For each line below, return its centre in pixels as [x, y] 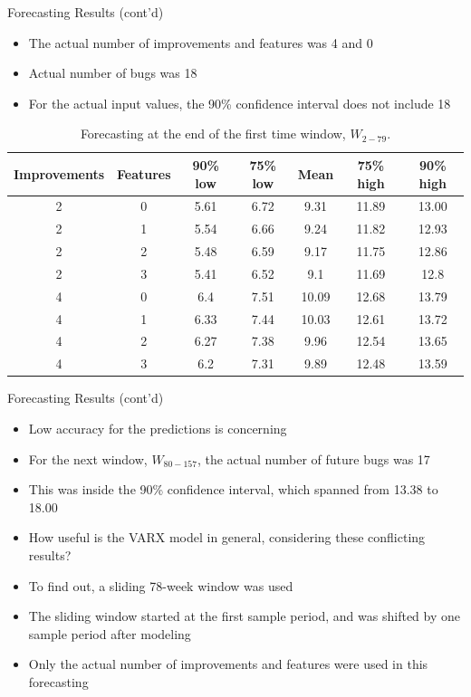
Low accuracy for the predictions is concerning [158, 428]
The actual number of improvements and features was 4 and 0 [201, 42]
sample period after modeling [110, 633]
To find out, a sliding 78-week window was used [161, 585]
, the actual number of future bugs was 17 [313, 458]
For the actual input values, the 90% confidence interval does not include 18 [240, 103]
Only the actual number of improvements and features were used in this [228, 664]
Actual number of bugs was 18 [113, 73]
